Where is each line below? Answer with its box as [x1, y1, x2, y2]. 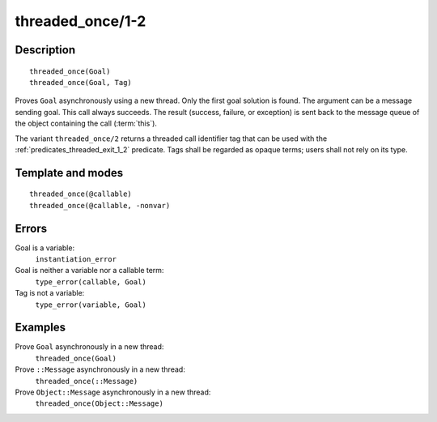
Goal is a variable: [15, 243, 75, 253]
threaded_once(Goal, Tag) [29, 78, 133, 87]
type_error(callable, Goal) [35, 277, 147, 287]
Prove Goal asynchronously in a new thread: [15, 342, 164, 352]
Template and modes [15, 166, 124, 180]
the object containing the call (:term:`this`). [15, 118, 158, 129]
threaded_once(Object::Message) [35, 399, 163, 408]
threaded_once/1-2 [15, 12, 146, 30]
